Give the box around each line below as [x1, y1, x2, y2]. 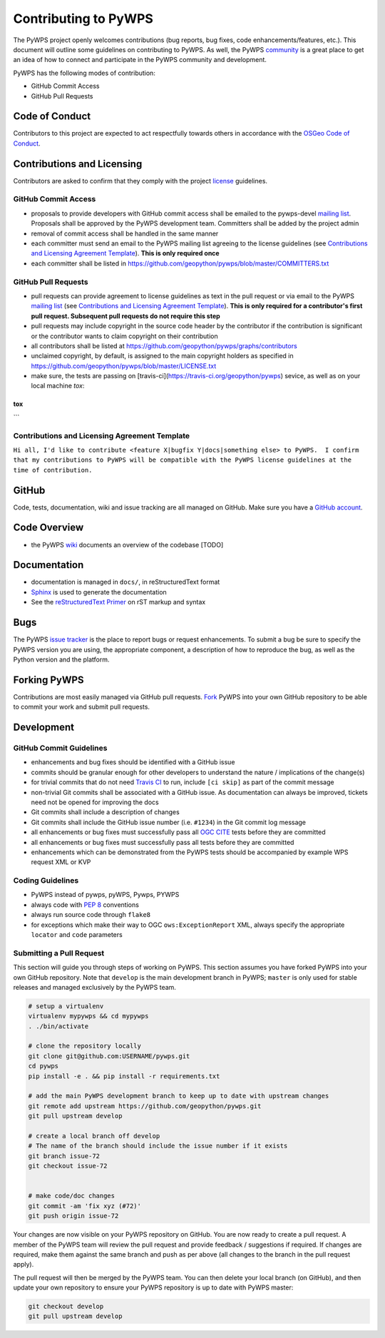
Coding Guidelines [13, 876, 79, 886]
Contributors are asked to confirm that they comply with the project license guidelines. [13, 176, 267, 185]
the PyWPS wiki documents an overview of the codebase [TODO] [31, 540, 224, 549]
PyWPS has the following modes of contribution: [13, 69, 156, 77]
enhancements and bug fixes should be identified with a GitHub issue [31, 758, 235, 766]
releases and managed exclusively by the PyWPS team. [13, 983, 176, 991]
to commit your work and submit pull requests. [13, 703, 150, 711]
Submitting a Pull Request [13, 948, 105, 958]
